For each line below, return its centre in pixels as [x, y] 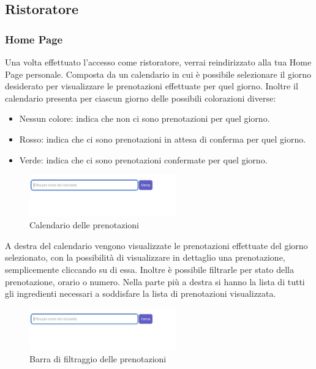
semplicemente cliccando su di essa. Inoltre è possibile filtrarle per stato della [149, 269]
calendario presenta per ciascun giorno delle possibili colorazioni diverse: [141, 98]
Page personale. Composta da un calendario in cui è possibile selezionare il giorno [158, 74]
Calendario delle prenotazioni [84, 225]
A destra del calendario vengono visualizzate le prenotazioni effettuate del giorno [156, 245]
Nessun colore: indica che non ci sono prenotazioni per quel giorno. [145, 118]
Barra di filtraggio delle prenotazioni [98, 358]
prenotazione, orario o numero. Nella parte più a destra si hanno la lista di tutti [155, 281]
